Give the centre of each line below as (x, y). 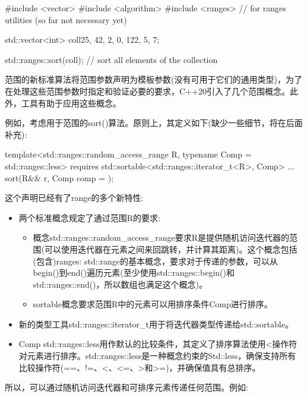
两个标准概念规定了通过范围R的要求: (89, 217)
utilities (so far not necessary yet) (66, 19)
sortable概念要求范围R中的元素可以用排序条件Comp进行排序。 (153, 304)
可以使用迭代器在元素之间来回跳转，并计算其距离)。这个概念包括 (171, 249)
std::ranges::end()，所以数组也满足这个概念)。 (120, 284)
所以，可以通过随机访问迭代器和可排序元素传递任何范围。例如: (126, 387)
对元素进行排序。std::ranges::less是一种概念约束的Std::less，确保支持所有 (157, 356)
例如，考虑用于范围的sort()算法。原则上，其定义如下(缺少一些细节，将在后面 (154, 123)
